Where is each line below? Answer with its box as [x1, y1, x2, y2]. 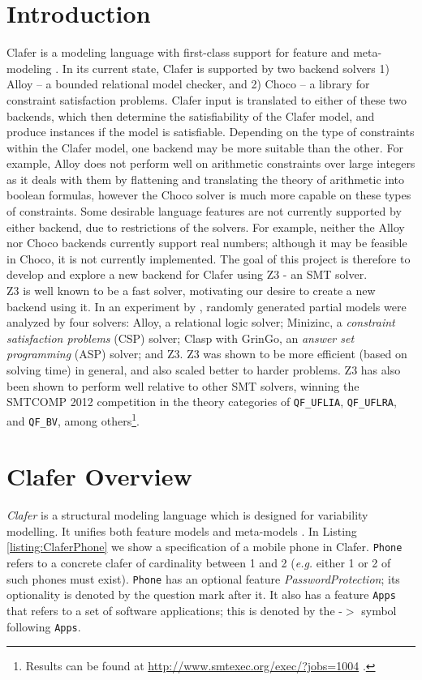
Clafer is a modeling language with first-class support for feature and [6, 44, 350, 61]
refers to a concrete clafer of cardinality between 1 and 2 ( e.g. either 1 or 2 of [6, 554, 391, 571]
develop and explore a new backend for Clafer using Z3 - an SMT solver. [6, 266, 368, 283]
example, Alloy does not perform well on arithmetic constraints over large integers [6, 155, 416, 172]
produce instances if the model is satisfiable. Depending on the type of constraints [6, 123, 415, 140]
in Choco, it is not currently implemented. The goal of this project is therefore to [6, 250, 411, 267]
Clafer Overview [6, 460, 192, 493]
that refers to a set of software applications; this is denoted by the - [6, 602, 342, 619]
